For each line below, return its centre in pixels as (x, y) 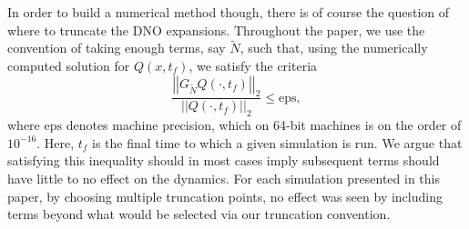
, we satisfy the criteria (253, 65)
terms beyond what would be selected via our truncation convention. (199, 214)
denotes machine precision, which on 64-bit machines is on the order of (264, 125)
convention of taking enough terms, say (117, 48)
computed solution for (69, 65)
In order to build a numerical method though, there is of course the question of (229, 12)
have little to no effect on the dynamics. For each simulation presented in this (224, 178)
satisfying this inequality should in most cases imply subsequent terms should (224, 160)
